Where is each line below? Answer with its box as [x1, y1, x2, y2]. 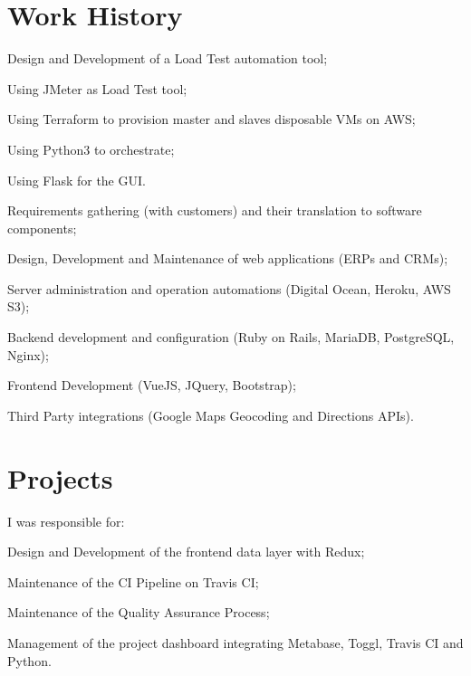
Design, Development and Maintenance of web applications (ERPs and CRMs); [7, 249, 448, 268]
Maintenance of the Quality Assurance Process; [7, 603, 270, 622]
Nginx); [7, 345, 49, 364]
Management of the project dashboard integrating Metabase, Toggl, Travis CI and [7, 633, 464, 652]
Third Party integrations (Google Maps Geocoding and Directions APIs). [7, 405, 414, 424]
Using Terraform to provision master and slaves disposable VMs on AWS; [7, 109, 416, 129]
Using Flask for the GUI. [7, 170, 146, 189]
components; [7, 218, 77, 237]
